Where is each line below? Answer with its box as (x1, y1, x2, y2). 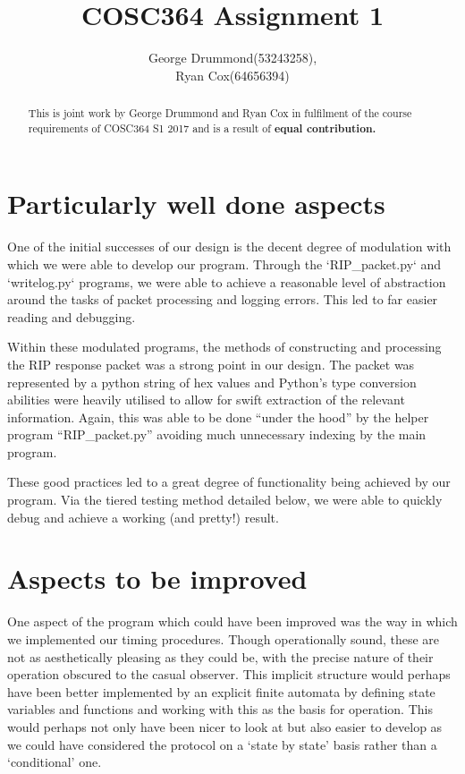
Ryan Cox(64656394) (175, 65, 290, 84)
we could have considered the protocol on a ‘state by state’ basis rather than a (7, 735, 437, 753)
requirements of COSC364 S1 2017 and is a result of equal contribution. (28, 120, 376, 136)
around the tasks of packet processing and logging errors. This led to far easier (7, 290, 438, 309)
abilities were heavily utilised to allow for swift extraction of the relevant (7, 390, 405, 409)
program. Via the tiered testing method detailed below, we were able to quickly (7, 490, 443, 509)
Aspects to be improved (7, 560, 308, 597)
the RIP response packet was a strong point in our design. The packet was (7, 354, 415, 373)
